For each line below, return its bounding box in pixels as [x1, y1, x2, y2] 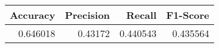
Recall [126, 8, 157, 22]
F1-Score [166, 8, 210, 22]
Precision [65, 8, 110, 22]
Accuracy [10, 8, 56, 22]
